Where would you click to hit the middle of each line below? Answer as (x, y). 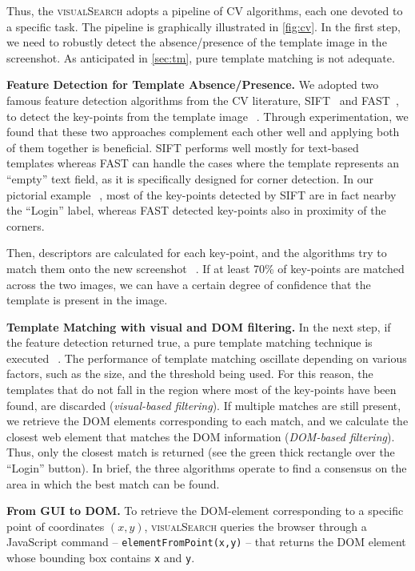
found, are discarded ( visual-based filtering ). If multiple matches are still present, (204, 405)
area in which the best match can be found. (113, 483)
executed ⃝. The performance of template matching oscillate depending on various (207, 358)
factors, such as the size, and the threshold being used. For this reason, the (190, 374)
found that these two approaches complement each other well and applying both (203, 132)
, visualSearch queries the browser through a (255, 526)
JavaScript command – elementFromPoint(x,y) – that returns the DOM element (206, 542)
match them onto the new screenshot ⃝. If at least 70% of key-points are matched (206, 268)
